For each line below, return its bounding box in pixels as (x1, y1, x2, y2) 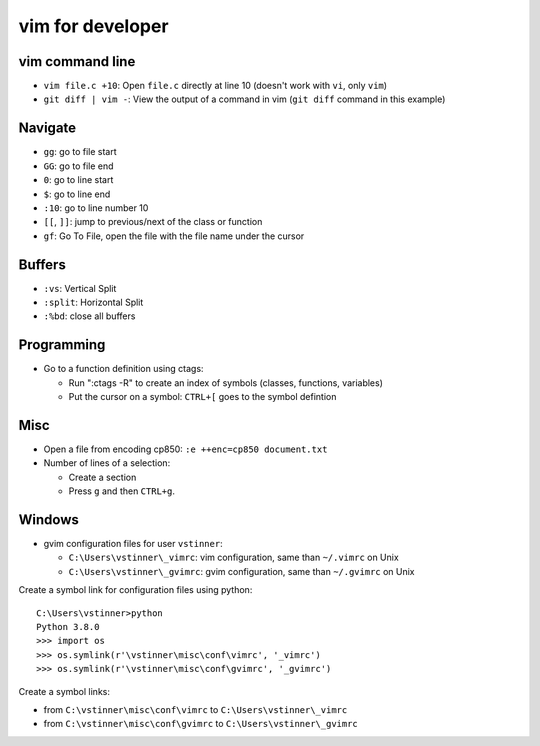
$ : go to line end (43, 188, 111, 200)
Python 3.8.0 (36, 621, 100, 633)
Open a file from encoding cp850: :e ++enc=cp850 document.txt (43, 443, 328, 455)
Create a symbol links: (18, 685, 110, 697)
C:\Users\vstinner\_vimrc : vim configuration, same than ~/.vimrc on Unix (68, 551, 399, 564)
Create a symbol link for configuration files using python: (18, 584, 253, 596)
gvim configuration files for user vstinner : (43, 538, 224, 550)
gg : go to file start (43, 146, 117, 158)
